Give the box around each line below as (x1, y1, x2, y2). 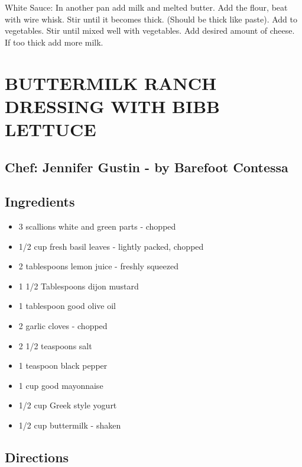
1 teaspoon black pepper (18, 359, 108, 372)
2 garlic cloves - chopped (18, 320, 108, 332)
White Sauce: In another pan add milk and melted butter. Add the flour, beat (5, 1, 288, 13)
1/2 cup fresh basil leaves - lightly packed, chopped (18, 240, 204, 252)
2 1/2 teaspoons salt (18, 339, 92, 352)
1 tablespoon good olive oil (18, 299, 116, 312)
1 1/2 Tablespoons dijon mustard (18, 279, 139, 292)
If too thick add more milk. (5, 36, 103, 48)
